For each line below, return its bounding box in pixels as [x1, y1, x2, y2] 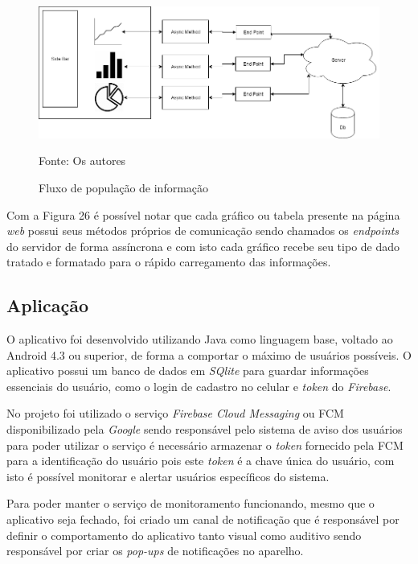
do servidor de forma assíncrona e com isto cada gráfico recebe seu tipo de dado [6, 237, 400, 254]
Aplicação [6, 293, 89, 318]
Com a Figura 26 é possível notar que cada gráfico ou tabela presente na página [6, 206, 400, 223]
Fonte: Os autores [39, 152, 126, 169]
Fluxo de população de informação [39, 179, 209, 196]
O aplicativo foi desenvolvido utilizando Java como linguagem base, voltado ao [6, 331, 393, 348]
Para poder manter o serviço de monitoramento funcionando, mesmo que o [6, 495, 375, 512]
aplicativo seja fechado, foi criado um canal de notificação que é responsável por [6, 511, 400, 528]
